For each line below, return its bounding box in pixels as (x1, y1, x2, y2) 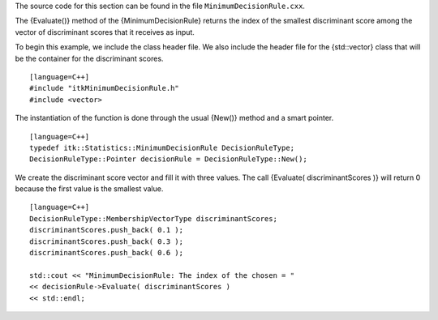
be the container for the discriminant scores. (15, 53, 164, 63)
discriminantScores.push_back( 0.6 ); (29, 248, 184, 258)
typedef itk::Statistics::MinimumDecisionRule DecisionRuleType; (29, 143, 295, 152)
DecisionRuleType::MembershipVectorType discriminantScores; (29, 214, 277, 223)
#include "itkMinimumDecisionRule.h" (29, 83, 180, 93)
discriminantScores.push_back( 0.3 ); (29, 237, 184, 246)
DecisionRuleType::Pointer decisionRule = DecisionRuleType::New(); (29, 155, 307, 164)
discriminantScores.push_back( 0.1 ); (29, 225, 184, 235)
